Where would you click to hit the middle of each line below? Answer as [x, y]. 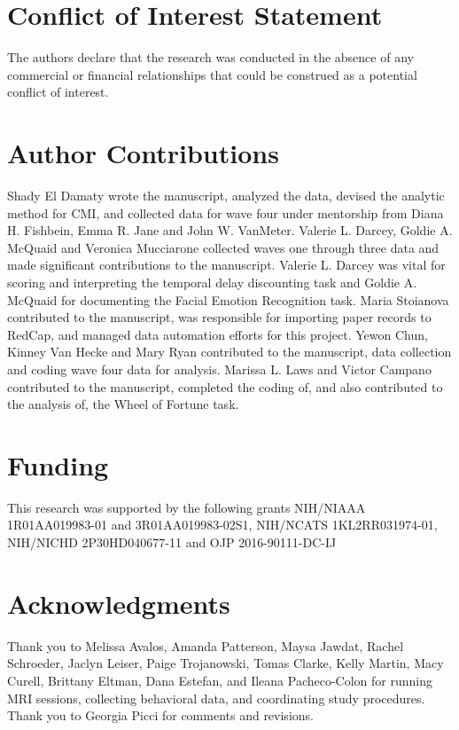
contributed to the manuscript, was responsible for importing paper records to [219, 317]
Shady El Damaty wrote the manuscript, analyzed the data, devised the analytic [226, 196]
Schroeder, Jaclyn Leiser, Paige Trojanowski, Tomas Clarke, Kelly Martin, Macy [226, 663]
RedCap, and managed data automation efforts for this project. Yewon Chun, [218, 334]
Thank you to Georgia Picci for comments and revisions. [160, 715]
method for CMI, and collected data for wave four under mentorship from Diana [226, 212]
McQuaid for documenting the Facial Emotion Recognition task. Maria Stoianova [228, 299]
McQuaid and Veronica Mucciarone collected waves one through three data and [223, 247]
